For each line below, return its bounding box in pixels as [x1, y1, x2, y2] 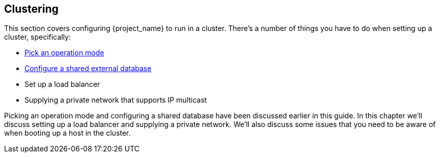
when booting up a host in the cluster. [4, 129, 131, 138]
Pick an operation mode [24, 48, 105, 57]
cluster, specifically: [4, 33, 71, 42]
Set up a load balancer [24, 80, 100, 89]
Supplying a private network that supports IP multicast [24, 96, 207, 105]
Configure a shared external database [24, 64, 151, 73]
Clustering [4, 3, 59, 15]
